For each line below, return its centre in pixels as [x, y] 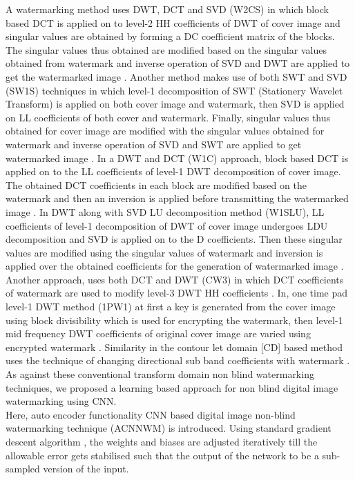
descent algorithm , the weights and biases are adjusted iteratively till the [162, 441]
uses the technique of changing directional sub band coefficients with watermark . [178, 360]
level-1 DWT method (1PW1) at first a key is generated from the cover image [171, 307]
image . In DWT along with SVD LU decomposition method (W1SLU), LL [165, 211]
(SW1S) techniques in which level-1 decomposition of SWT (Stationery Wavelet [174, 90]
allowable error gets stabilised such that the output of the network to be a [162, 455]
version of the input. [86, 469]
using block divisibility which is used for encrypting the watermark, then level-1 [174, 320]
